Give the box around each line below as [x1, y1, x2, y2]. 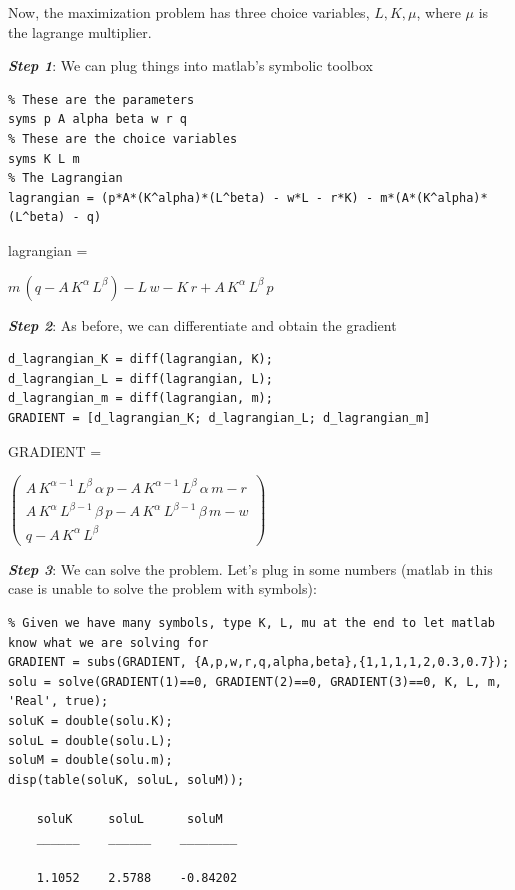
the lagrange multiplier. [8, 21, 152, 42]
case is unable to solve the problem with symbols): [8, 578, 317, 599]
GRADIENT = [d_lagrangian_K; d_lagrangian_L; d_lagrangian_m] [8, 410, 431, 425]
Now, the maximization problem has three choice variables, [8, 2, 370, 22]
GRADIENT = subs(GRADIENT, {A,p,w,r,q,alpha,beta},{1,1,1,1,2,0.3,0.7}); [8, 655, 510, 670]
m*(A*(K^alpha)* [380, 190, 488, 205]
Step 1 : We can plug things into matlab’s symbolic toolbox [8, 55, 373, 76]
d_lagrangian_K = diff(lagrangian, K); [8, 352, 273, 367]
